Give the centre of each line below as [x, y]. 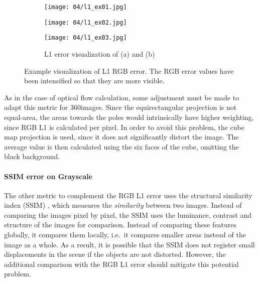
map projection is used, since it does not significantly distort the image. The [121, 137]
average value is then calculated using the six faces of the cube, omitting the [121, 146]
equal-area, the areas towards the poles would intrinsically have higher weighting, [129, 117]
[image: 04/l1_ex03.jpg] [86, 38]
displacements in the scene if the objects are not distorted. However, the [115, 254]
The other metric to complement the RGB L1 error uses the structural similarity [128, 195]
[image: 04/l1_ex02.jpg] [86, 22]
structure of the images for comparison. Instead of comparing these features [120, 225]
